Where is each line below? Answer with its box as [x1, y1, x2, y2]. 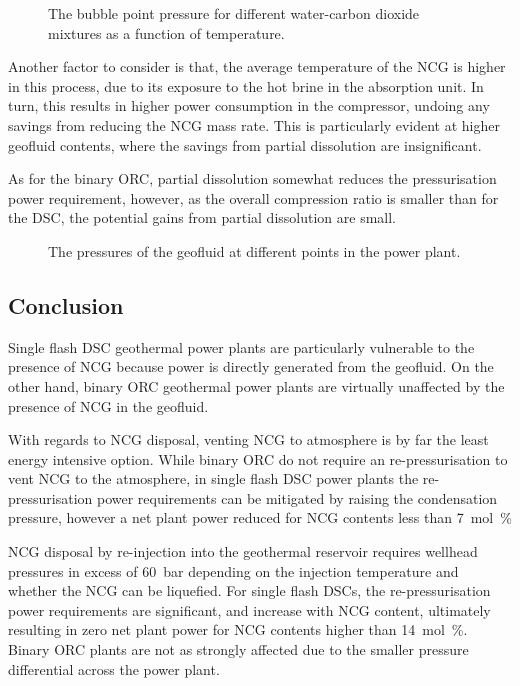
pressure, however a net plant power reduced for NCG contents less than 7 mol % [8, 507, 512, 528]
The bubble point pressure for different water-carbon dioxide [48, 3, 420, 23]
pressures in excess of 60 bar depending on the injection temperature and [8, 560, 459, 581]
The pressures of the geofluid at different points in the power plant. [48, 240, 461, 261]
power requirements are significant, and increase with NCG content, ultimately [8, 599, 491, 620]
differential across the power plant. [8, 658, 220, 679]
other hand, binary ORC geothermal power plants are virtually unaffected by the [8, 375, 505, 396]
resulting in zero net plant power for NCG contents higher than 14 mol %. [8, 619, 468, 640]
